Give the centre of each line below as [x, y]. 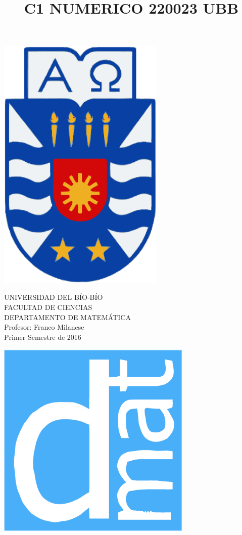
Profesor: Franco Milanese [44, 327]
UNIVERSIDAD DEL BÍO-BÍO [54, 297]
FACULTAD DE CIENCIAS [48, 307]
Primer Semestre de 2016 [43, 337]
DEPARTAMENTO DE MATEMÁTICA [67, 317]
